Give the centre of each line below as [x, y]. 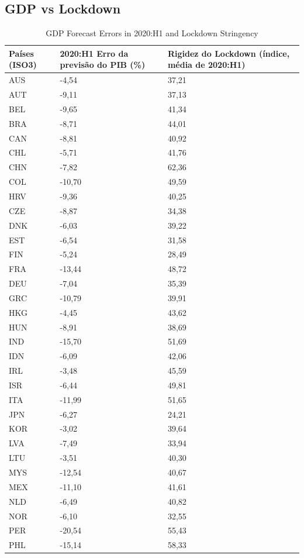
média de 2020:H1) [206, 65]
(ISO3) [23, 65]
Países [21, 53]
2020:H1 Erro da [94, 53]
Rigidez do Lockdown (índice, [229, 53]
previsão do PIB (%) [103, 65]
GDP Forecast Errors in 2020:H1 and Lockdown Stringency [152, 33]
